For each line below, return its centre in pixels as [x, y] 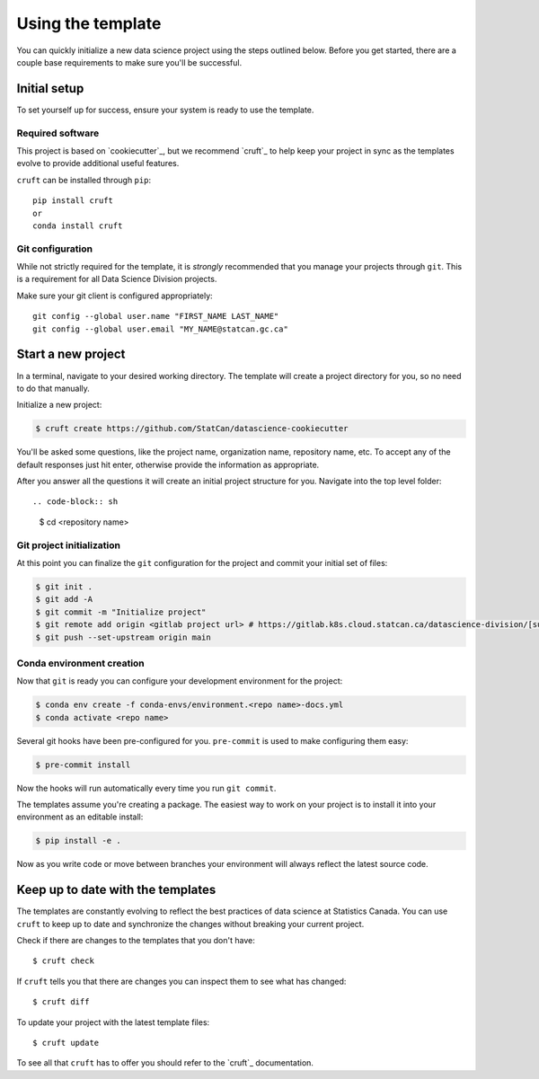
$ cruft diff [61, 1002]
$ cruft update [66, 1043]
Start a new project [71, 354]
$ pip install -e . [78, 841]
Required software [58, 133]
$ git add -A [64, 599]
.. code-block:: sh [75, 502]
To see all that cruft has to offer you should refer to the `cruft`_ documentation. [165, 1063]
